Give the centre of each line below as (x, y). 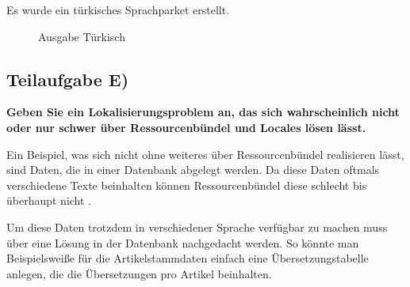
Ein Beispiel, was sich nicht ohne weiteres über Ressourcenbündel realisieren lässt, (205, 154)
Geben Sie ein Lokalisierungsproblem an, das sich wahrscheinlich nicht (203, 112)
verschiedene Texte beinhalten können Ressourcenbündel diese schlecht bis (187, 185)
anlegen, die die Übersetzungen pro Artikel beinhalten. (139, 273)
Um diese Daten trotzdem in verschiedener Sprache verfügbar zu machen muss (197, 227)
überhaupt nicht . (49, 200)
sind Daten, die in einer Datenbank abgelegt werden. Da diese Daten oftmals (193, 170)
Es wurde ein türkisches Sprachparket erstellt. (118, 9)
